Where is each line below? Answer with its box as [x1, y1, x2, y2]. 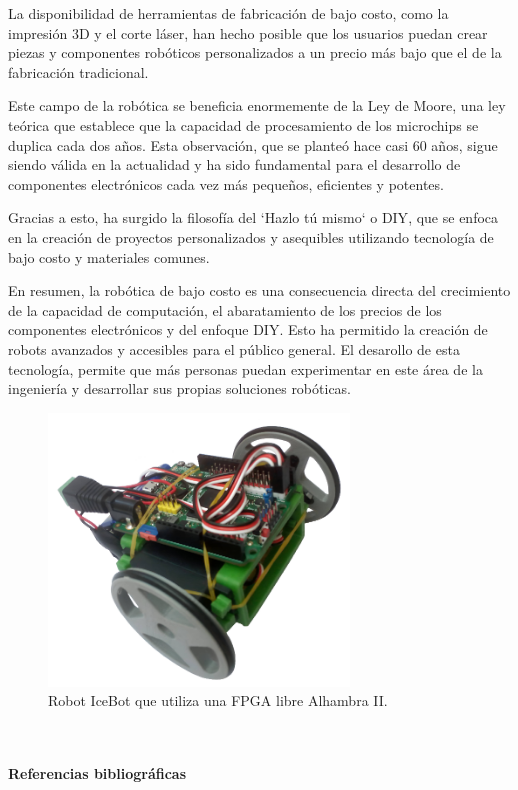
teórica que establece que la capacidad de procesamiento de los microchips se [8, 114, 479, 135]
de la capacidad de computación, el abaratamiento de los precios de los [8, 299, 442, 320]
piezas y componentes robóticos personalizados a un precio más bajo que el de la [8, 42, 502, 63]
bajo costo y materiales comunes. [8, 246, 210, 267]
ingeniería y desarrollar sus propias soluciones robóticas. [8, 378, 352, 399]
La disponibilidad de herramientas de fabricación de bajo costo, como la [8, 3, 449, 23]
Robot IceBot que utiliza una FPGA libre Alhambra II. [48, 690, 388, 711]
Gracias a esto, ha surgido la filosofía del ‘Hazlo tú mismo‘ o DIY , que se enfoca [8, 207, 499, 228]
